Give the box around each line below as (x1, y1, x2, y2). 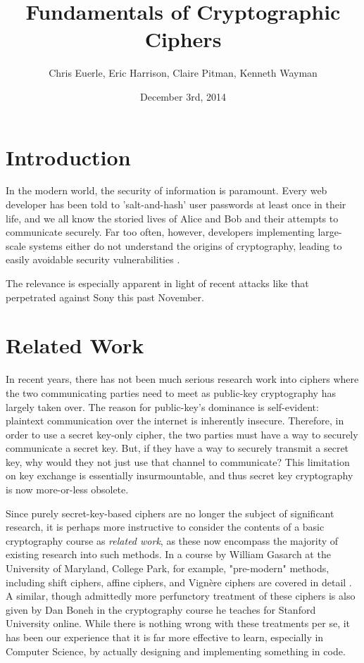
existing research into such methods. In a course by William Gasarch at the (6, 547, 331, 562)
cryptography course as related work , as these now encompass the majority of (6, 533, 339, 548)
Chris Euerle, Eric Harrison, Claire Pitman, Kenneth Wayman (49, 65, 318, 80)
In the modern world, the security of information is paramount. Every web (6, 183, 327, 198)
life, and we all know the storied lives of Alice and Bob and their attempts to (6, 210, 339, 225)
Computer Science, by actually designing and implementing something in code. (6, 643, 346, 658)
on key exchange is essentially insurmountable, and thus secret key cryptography (6, 468, 353, 483)
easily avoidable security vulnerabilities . (6, 252, 180, 267)
